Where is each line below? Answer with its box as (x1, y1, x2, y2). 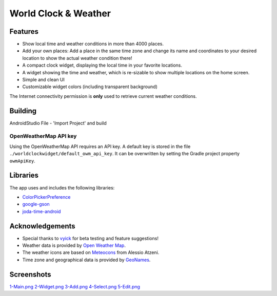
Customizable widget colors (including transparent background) (22, 83, 157, 90)
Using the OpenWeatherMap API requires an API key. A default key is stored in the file (9, 143, 191, 150)
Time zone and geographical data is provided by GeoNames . (22, 257, 151, 263)
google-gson (22, 201, 50, 207)
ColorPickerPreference (22, 194, 71, 200)
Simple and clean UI (22, 77, 65, 83)
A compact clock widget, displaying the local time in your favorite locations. (22, 62, 182, 69)
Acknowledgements (9, 222, 75, 230)
